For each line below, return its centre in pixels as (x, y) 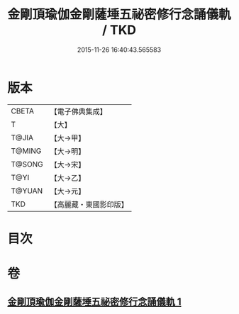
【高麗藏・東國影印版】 (89, 204)
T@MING (26, 151)
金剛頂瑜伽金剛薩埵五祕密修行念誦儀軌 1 (95, 302)
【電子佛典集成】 (79, 111)
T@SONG (27, 164)
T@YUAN (27, 191)
